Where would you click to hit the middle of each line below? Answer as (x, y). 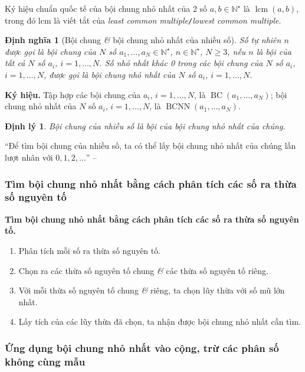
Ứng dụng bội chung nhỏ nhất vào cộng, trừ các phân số (142, 347)
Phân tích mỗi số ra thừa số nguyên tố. (90, 250)
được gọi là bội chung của (50, 51)
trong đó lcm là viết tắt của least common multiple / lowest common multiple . (143, 20)
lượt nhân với (29, 157)
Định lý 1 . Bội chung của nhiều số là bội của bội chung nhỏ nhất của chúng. (145, 125)
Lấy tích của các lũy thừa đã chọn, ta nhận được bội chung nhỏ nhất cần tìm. (160, 322)
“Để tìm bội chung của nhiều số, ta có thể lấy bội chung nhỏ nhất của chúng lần (150, 146)
